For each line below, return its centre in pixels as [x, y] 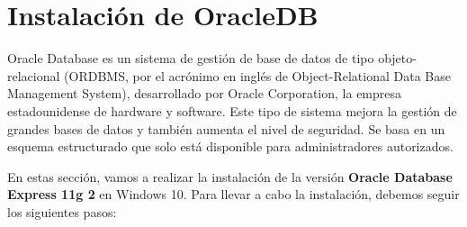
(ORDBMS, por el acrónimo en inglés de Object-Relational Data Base [257, 75]
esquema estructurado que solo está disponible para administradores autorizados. [230, 146]
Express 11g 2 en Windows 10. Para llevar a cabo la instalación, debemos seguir [233, 194]
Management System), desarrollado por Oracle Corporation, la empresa [205, 93]
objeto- [397, 58]
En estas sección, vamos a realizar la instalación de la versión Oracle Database [230, 176]
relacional [34, 75]
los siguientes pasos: [62, 211]
